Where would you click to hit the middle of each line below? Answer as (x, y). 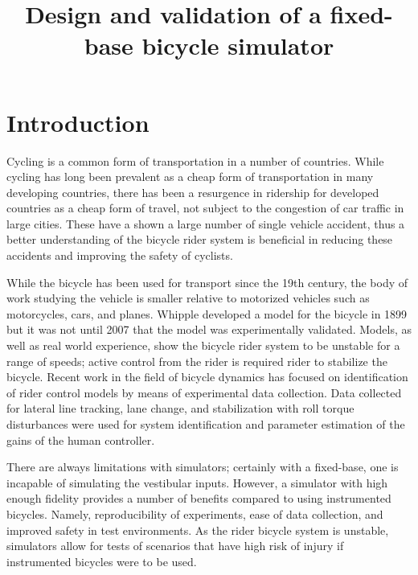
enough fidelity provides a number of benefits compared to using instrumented (199, 498)
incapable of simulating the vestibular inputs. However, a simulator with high (197, 482)
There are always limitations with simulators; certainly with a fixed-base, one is (203, 467)
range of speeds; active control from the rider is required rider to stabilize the (197, 361)
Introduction (78, 122)
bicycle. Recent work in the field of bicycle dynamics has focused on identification (207, 377)
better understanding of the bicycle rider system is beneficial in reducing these (200, 239)
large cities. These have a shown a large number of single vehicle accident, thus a (206, 223)
